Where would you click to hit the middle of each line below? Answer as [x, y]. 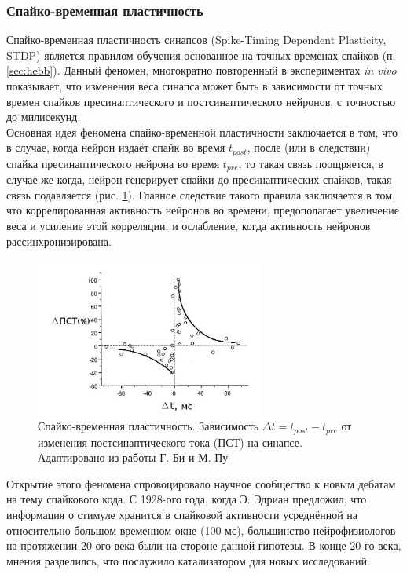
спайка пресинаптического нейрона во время [113, 163]
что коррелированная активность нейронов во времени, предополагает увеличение [203, 210]
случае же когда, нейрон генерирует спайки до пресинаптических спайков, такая [199, 179]
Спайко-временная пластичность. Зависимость [148, 426]
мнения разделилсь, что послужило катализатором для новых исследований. [188, 560]
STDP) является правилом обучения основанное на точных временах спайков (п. [201, 55]
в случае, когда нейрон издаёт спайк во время [116, 147]
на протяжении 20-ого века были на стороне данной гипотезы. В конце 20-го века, [204, 545]
